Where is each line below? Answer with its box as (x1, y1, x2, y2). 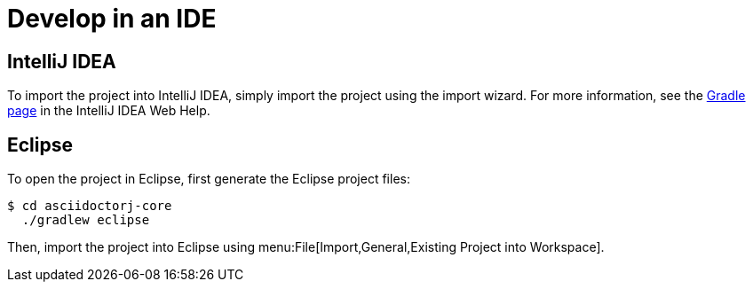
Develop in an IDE (7, 4, 217, 34)
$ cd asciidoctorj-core (7, 199, 172, 214)
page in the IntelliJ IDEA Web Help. (7, 103, 210, 119)
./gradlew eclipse (21, 213, 150, 228)
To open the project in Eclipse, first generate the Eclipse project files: (7, 171, 410, 187)
